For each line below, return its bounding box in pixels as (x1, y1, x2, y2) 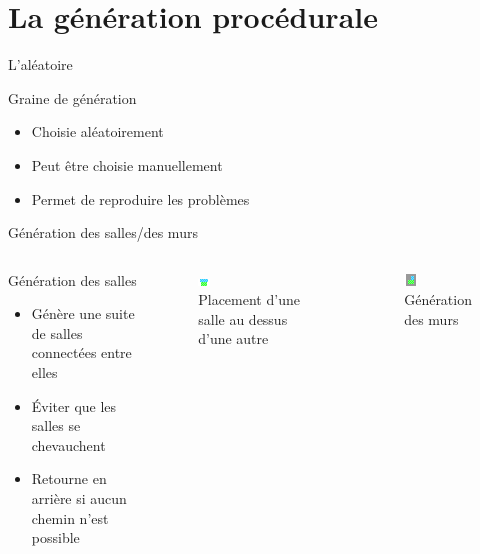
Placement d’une (198, 289, 300, 310)
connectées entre (31, 342, 132, 363)
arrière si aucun (31, 488, 127, 509)
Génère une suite (31, 303, 135, 324)
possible (31, 527, 80, 548)
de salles (31, 322, 83, 343)
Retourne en (31, 468, 107, 489)
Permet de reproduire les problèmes (31, 188, 250, 209)
